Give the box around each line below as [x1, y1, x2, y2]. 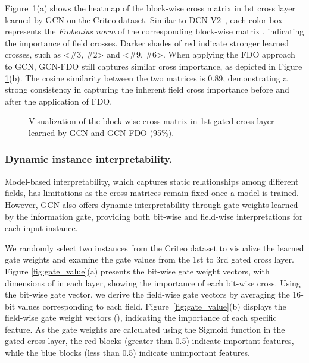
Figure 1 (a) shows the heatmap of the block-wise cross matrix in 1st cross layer [5, 2, 295, 14]
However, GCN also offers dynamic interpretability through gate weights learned [5, 198, 298, 210]
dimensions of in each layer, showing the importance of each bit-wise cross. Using [5, 276, 301, 289]
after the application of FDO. [5, 94, 113, 107]
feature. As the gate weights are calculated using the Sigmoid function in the [5, 323, 285, 335]
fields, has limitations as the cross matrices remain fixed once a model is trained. [5, 187, 299, 199]
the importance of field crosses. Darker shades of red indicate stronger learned [5, 36, 289, 49]
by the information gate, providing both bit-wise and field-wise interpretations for [5, 210, 303, 222]
